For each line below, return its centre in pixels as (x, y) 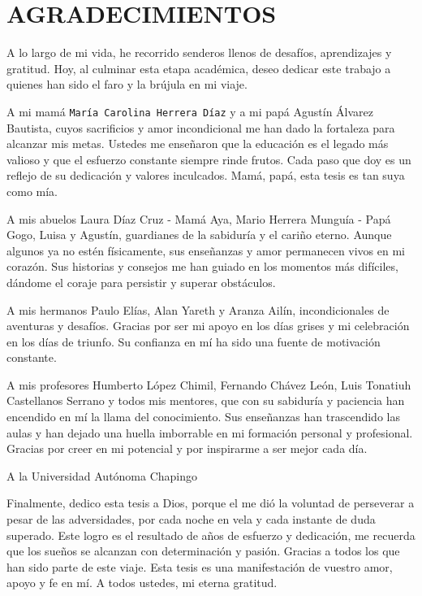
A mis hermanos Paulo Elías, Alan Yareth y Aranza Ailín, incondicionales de (198, 309)
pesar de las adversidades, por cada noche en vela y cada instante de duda (191, 519)
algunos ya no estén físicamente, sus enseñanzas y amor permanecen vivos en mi (206, 250)
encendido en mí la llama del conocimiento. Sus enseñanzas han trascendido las (203, 417)
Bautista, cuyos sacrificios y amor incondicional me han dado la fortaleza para (201, 127)
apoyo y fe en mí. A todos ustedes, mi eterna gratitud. (142, 583)
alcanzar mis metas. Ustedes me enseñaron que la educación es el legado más (198, 144)
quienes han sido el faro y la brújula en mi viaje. (127, 84)
